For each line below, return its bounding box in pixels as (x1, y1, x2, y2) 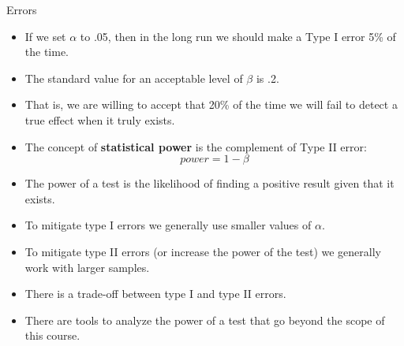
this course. (24, 327, 80, 344)
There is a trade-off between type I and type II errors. (24, 285, 286, 302)
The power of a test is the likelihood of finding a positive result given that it (24, 175, 395, 192)
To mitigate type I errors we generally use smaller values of (24, 217, 312, 233)
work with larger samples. (24, 259, 150, 275)
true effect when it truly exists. (24, 111, 175, 128)
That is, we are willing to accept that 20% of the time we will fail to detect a (24, 96, 398, 113)
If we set (24, 28, 66, 44)
